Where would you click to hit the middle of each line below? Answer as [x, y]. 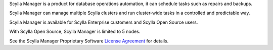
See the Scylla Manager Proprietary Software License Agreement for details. [89, 41]
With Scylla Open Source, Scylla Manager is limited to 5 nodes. [75, 32]
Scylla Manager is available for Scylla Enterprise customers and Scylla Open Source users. [104, 22]
